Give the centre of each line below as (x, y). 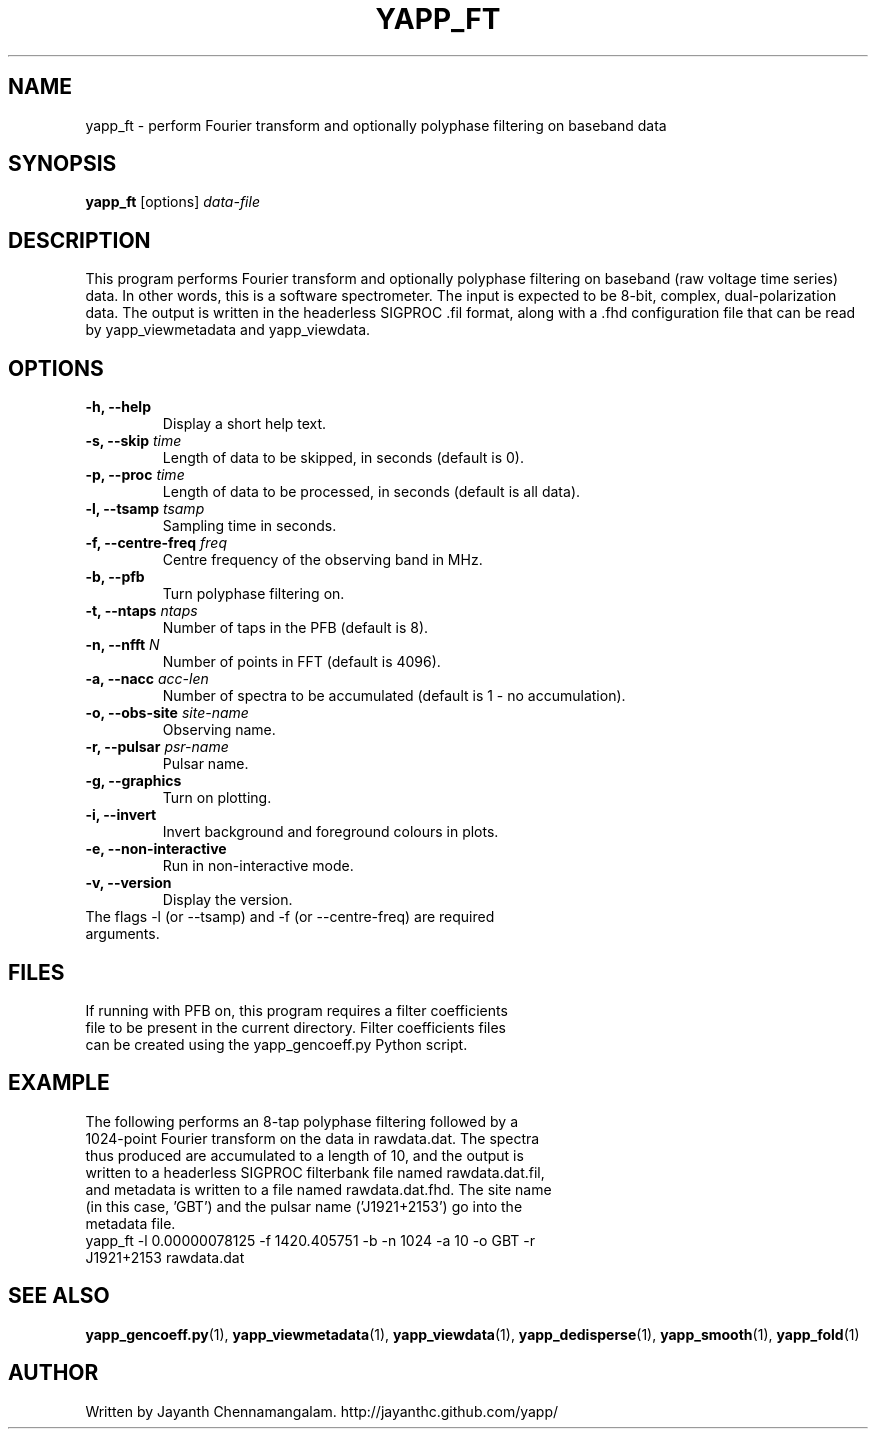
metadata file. (130, 1223)
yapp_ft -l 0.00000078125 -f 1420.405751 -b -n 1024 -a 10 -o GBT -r (310, 1240)
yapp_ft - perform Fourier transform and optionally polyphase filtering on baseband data (376, 125)
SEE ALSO (59, 1296)
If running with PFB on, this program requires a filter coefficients (296, 1010)
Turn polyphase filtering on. (253, 594)
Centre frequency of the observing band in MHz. (322, 560)
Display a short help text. (244, 424)
